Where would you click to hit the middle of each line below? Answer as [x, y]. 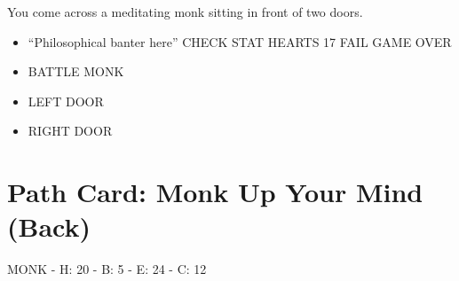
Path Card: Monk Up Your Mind [215, 192]
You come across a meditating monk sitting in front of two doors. [185, 12]
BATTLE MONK [76, 71]
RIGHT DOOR [70, 131]
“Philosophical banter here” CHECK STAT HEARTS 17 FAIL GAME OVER [240, 41]
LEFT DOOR [66, 101]
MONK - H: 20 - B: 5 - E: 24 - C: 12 [107, 269]
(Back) [49, 226]
